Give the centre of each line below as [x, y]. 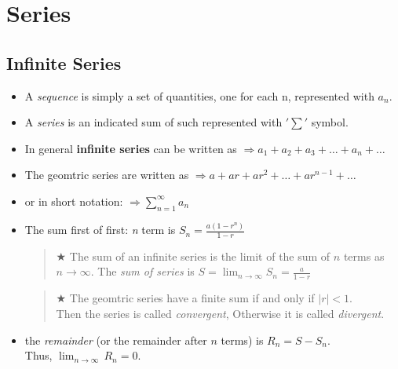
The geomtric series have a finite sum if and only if [192, 298]
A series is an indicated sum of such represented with [153, 122]
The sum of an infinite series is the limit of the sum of [200, 256]
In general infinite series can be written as [131, 148]
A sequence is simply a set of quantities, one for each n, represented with [199, 95]
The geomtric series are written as [107, 175]
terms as [364, 256]
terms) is [242, 340]
